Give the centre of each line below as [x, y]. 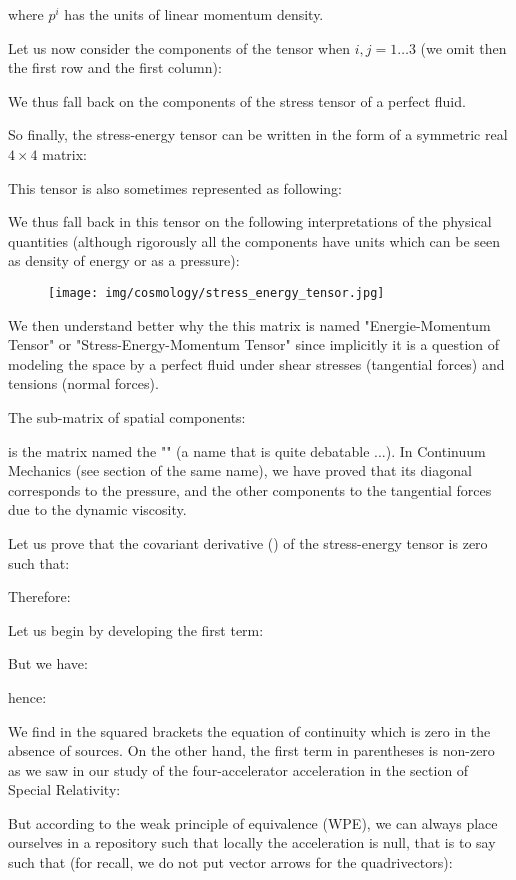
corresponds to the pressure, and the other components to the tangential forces [250, 489]
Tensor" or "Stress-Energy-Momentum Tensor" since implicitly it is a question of [254, 344]
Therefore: [39, 596]
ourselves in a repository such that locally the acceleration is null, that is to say [252, 842]
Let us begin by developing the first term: [136, 629]
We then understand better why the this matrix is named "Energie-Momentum [249, 324]
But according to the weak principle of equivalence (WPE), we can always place [253, 822]
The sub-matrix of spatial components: [127, 416]
